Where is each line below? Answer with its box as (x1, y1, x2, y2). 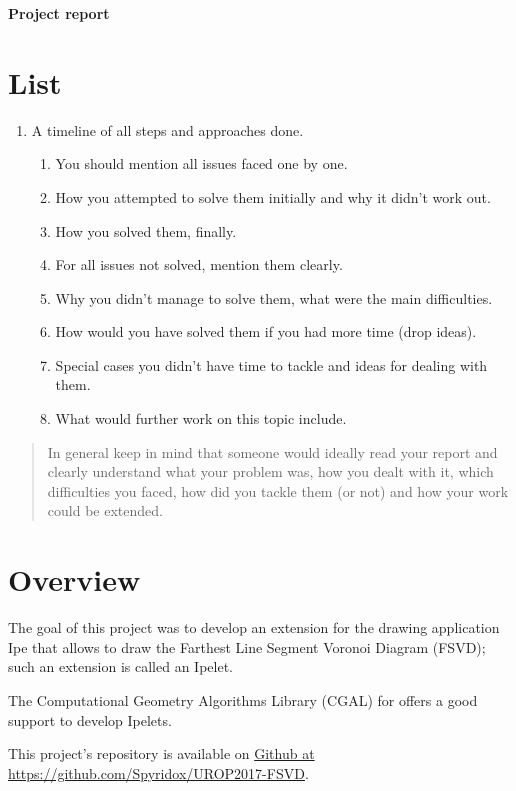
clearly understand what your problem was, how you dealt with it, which (47, 461, 494, 482)
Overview (8, 559, 141, 600)
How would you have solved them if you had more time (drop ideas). (55, 321, 477, 342)
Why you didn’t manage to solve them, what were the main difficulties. (55, 287, 493, 308)
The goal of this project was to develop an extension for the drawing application (8, 617, 500, 638)
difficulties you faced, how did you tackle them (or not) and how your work (47, 480, 509, 501)
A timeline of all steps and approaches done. (31, 119, 304, 140)
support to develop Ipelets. (8, 709, 172, 730)
